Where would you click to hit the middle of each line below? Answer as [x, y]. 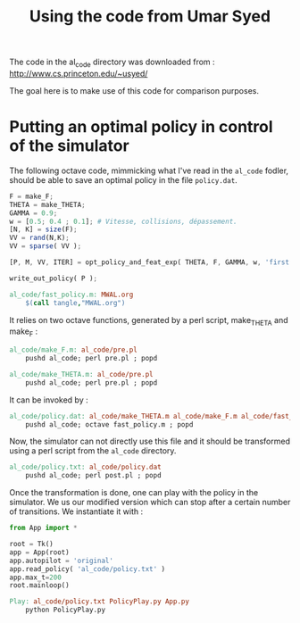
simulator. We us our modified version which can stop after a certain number [150, 503]
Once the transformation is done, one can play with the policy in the [134, 493]
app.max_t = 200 [36, 577]
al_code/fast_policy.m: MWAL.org [71, 295]
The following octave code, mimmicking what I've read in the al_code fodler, [149, 170]
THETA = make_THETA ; [48, 204]
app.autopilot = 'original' [62, 561]
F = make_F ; [31, 196]
